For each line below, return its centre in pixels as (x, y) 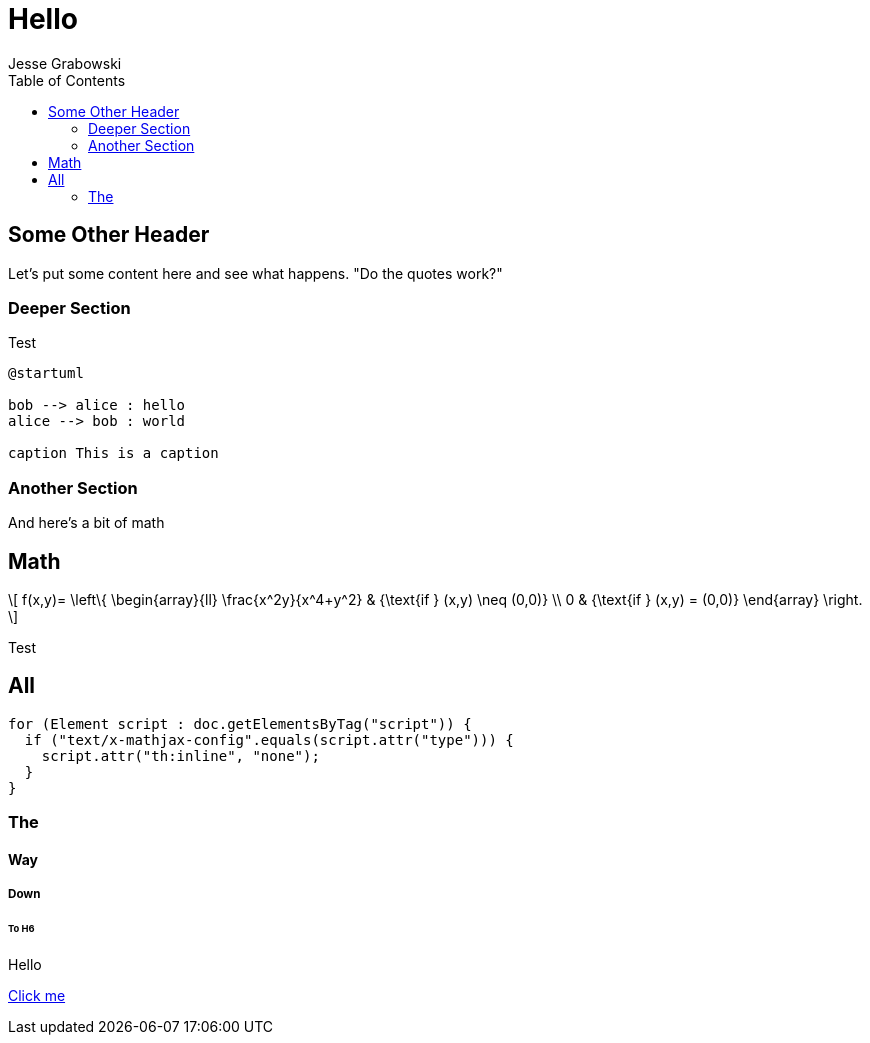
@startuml (46, 373)
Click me (37, 995)
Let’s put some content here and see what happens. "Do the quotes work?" (255, 273)
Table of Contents (67, 80)
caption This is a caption (113, 453)
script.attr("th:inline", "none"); (180, 755)
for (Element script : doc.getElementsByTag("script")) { (240, 723)
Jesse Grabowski (65, 63)
